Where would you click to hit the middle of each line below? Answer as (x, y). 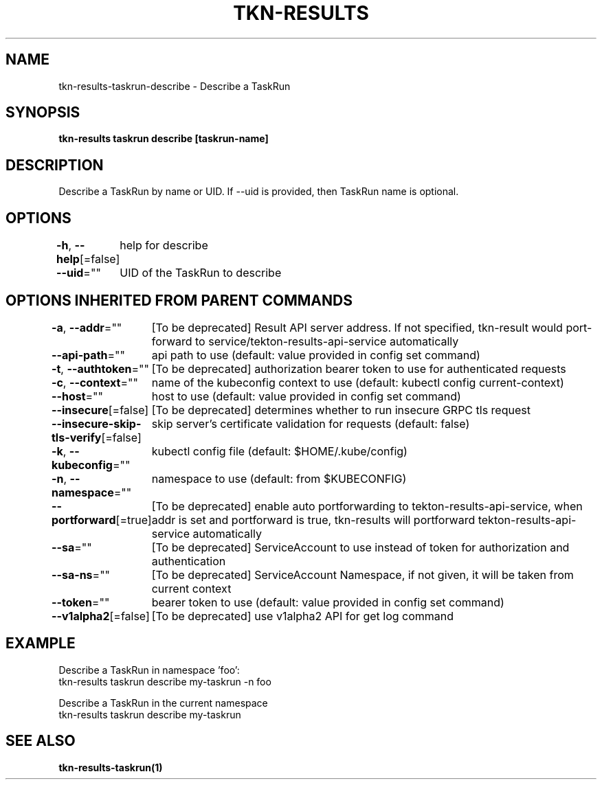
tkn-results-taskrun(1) (111, 767)
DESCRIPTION (55, 165)
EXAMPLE (41, 644)
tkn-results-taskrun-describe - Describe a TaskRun (175, 86)
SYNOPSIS (43, 113)
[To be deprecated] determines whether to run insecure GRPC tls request (341, 410)
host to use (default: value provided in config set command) (306, 396)
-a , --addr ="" (87, 327)
